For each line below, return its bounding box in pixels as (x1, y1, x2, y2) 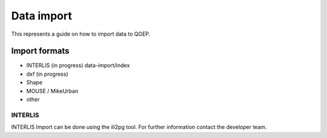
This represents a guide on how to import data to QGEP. (11, 30, 151, 38)
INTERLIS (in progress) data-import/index (26, 62, 130, 69)
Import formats (11, 46, 70, 56)
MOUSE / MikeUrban (26, 87, 79, 94)
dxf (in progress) (26, 70, 68, 77)
